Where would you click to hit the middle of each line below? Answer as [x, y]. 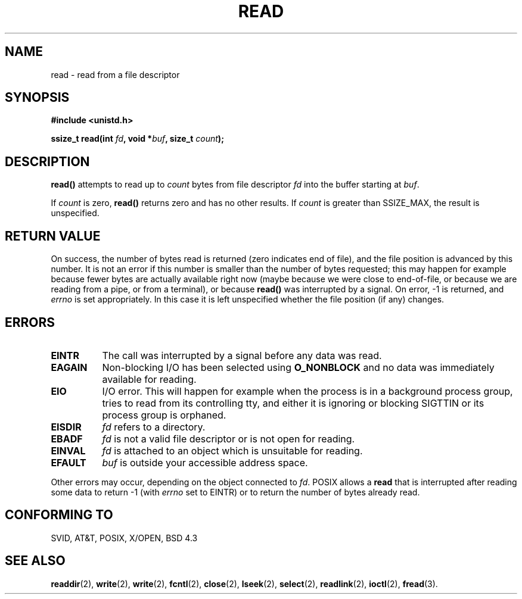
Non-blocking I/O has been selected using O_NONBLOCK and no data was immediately [298, 367]
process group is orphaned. [164, 415]
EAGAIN [69, 367]
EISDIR [66, 427]
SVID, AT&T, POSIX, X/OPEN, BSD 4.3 [124, 538]
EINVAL [68, 450]
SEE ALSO [35, 561]
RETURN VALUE [53, 236]
